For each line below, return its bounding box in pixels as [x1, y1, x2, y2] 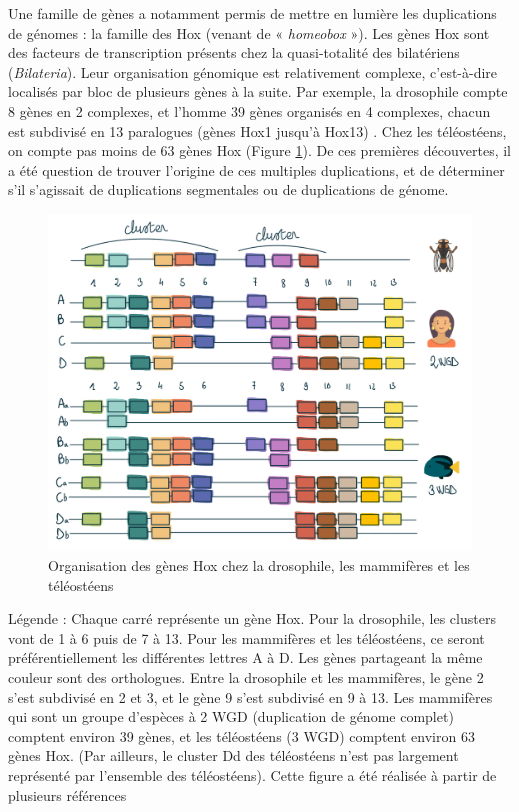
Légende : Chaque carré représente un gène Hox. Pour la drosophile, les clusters [8, 608, 496, 629]
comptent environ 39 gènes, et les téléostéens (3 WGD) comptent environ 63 [8, 725, 475, 746]
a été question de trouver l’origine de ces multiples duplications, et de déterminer [8, 159, 505, 180]
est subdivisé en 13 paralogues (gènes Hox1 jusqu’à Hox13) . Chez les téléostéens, [8, 120, 507, 141]
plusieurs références [8, 784, 127, 805]
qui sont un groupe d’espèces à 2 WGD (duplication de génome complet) [8, 706, 454, 727]
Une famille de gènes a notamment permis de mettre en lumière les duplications [8, 3, 497, 23]
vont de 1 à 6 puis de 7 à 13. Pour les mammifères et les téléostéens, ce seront [8, 627, 485, 648]
